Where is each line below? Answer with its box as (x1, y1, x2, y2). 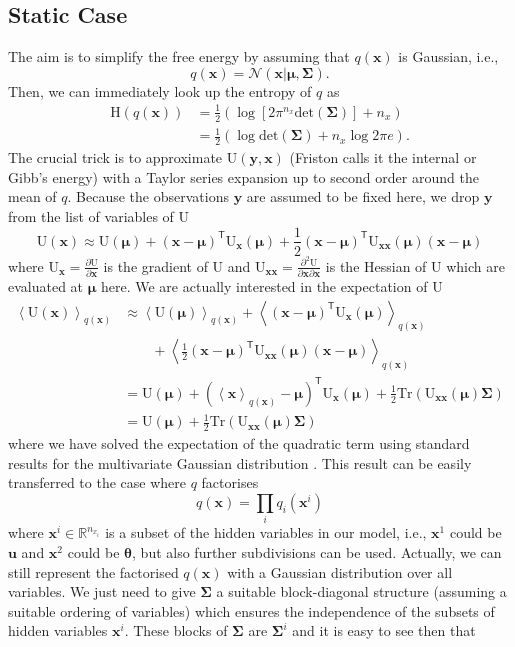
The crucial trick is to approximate (8, 147, 223, 168)
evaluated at (8, 275, 84, 296)
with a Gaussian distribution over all (227, 561, 453, 582)
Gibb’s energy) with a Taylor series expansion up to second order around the (8, 166, 479, 187)
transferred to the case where (8, 472, 187, 493)
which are (446, 255, 505, 276)
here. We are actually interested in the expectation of (101, 275, 428, 296)
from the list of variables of (8, 205, 174, 226)
